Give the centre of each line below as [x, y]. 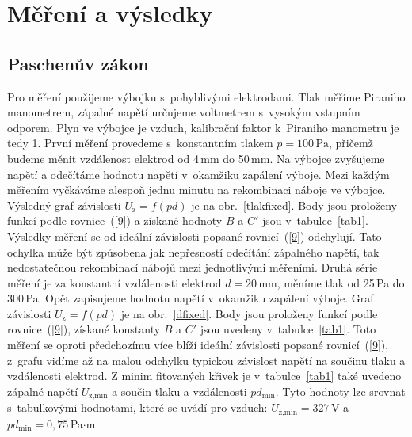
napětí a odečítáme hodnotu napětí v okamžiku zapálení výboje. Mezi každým [198, 174]
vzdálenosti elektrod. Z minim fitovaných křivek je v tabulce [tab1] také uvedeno [204, 376]
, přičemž [351, 143]
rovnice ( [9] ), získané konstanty [84, 329]
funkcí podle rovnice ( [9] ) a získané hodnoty [115, 220]
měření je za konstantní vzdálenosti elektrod [114, 282]
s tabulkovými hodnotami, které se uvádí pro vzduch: [137, 407]
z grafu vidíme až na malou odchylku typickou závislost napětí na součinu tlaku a [206, 360]
